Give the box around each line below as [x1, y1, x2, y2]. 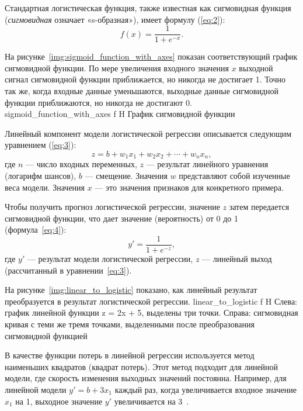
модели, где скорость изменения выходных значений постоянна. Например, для [5, 372, 287, 384]
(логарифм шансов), [5, 170, 76, 182]
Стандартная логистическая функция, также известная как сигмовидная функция [5, 2, 291, 13]
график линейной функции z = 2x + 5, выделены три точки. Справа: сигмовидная [5, 306, 298, 319]
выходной [239, 61, 273, 74]
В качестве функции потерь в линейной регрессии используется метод [5, 349, 255, 361]
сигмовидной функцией [5, 329, 88, 341]
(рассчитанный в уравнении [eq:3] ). [5, 264, 132, 276]
